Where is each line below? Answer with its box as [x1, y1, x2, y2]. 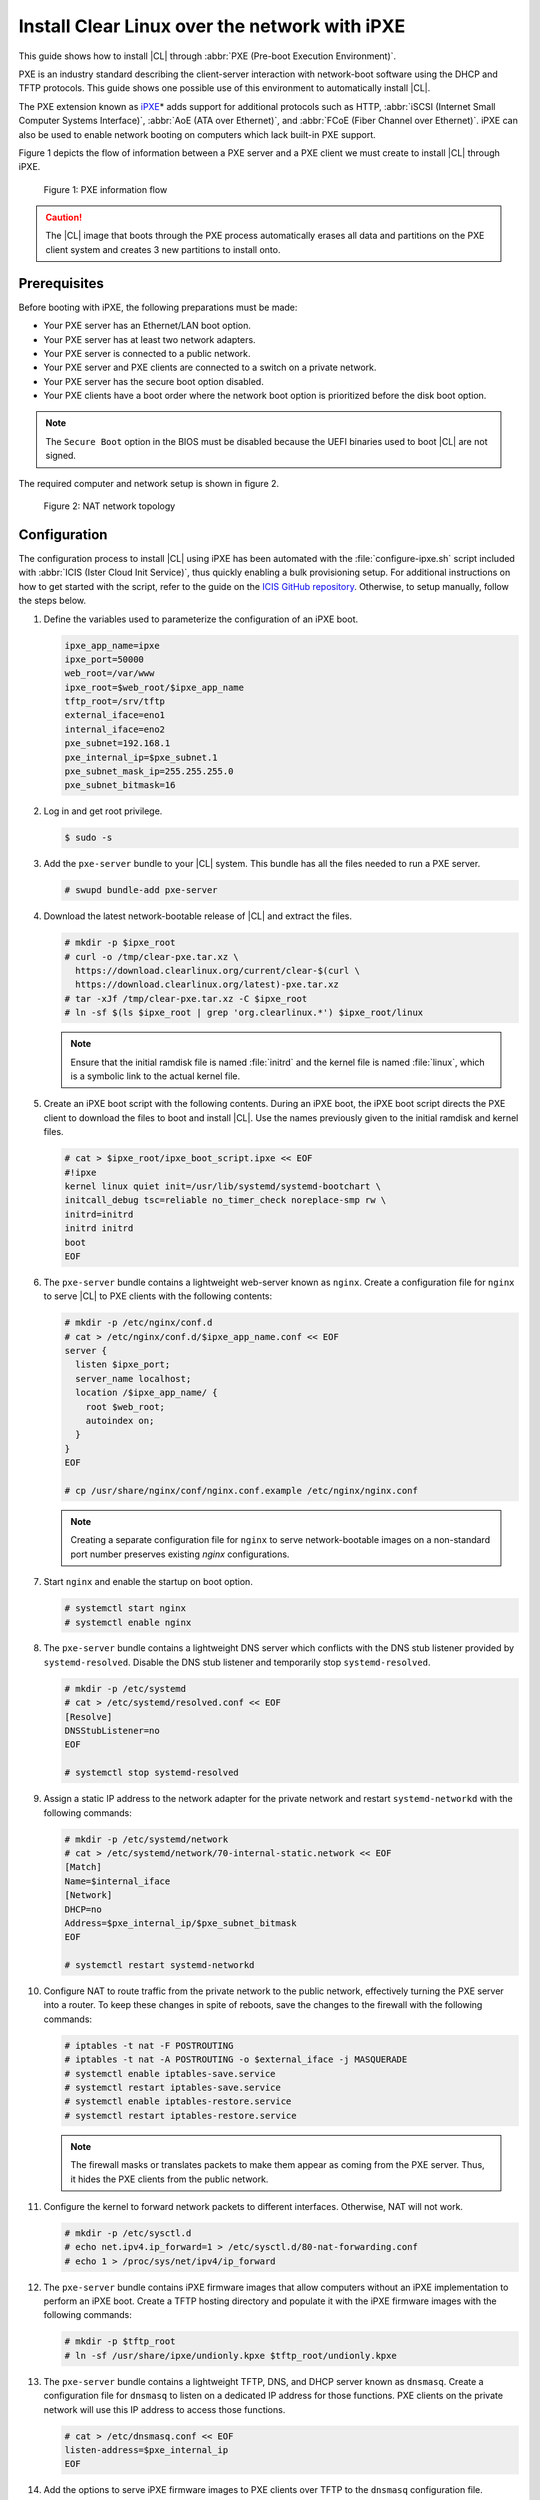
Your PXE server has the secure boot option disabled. [43, 375, 264, 387]
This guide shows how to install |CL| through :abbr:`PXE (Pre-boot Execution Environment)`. [18, 50, 397, 62]
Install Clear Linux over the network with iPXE [18, 15, 406, 37]
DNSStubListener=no [64, 1725, 160, 1737]
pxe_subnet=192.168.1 [64, 738, 171, 749]
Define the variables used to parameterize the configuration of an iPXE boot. [43, 613, 359, 625]
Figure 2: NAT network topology [43, 500, 176, 512]
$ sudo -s [64, 832, 113, 844]
